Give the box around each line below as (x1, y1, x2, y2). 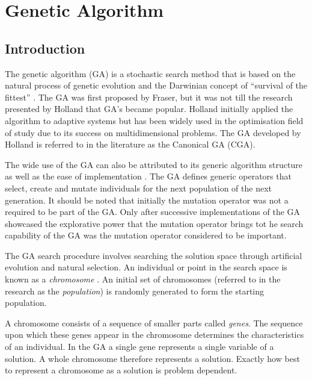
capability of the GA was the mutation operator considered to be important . (5, 229, 287, 241)
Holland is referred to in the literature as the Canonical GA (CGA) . (5, 138, 255, 151)
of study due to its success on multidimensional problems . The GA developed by (5, 126, 301, 139)
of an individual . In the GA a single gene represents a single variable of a (5, 340, 274, 353)
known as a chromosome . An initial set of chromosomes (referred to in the (5, 273, 281, 285)
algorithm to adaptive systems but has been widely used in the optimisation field (5, 114, 304, 126)
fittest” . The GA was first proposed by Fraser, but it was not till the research (5, 90, 293, 103)
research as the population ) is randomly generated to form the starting (5, 284, 265, 297)
